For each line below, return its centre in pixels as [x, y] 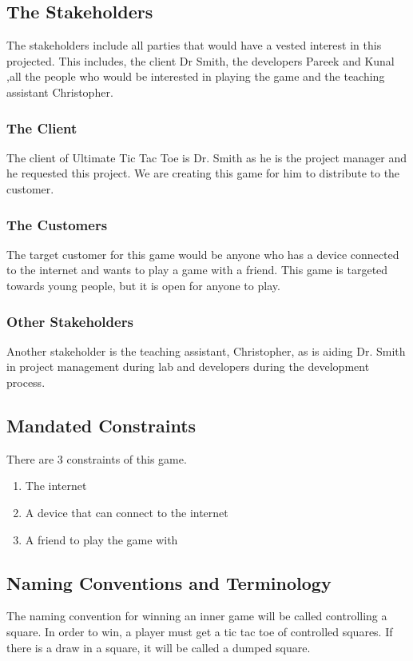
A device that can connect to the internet [127, 512]
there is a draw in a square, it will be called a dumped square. [159, 647]
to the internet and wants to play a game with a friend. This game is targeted [197, 270]
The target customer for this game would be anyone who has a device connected [203, 254]
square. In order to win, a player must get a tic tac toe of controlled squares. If [200, 631]
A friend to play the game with [101, 539]
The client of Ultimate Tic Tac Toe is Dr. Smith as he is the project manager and [206, 157]
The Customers [57, 224]
